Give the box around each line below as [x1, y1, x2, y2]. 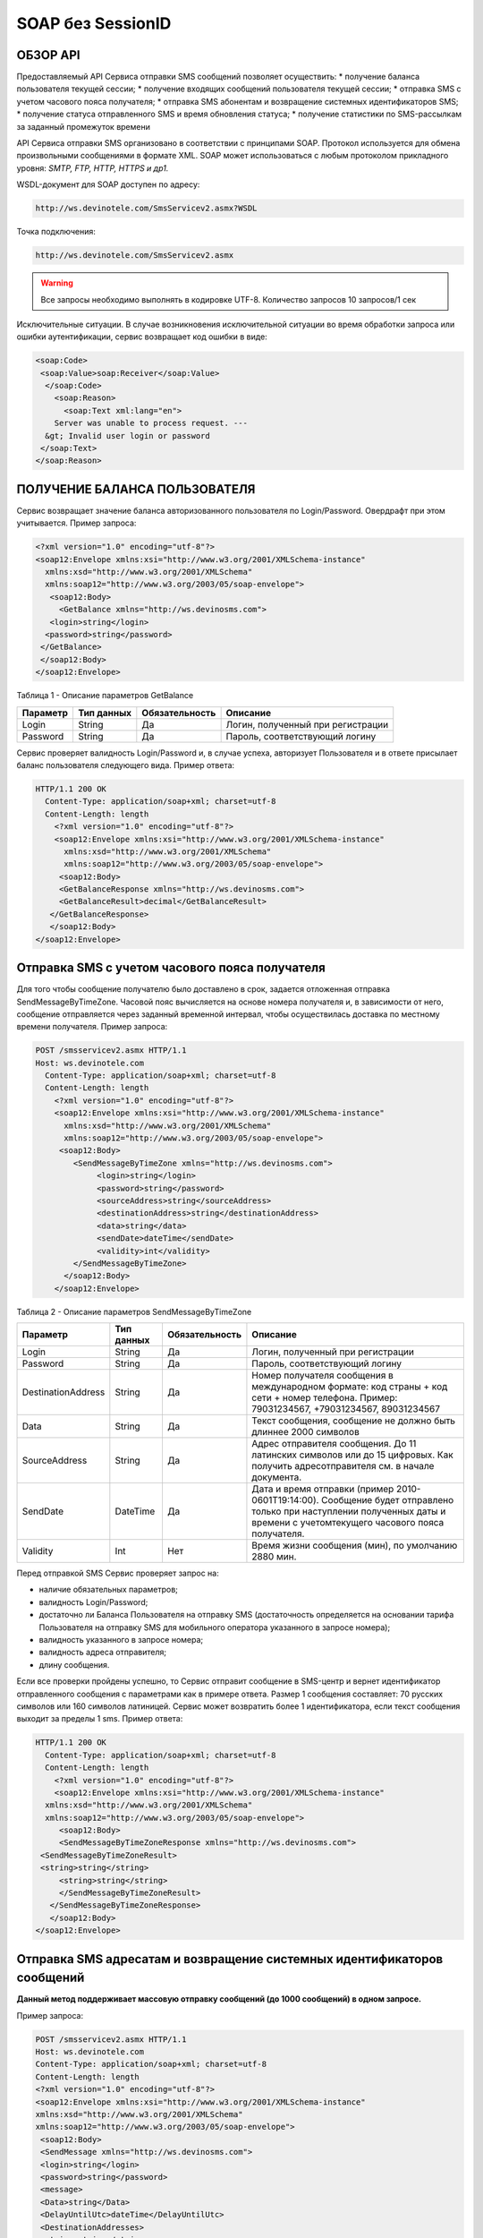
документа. [251, 1471, 302, 1483]
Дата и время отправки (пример [251, 1482, 394, 1495]
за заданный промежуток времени [16, 121, 151, 132]
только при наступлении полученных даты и [251, 1505, 446, 1517]
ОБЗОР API [16, 47, 80, 63]
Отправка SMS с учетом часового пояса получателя [16, 961, 326, 976]
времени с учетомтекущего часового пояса [251, 1516, 445, 1529]
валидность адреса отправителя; [38, 1647, 167, 1658]
